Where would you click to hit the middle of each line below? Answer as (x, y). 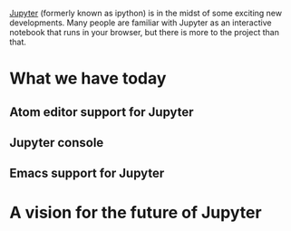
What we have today (88, 78)
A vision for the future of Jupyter (136, 212)
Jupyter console (57, 143)
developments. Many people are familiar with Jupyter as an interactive (141, 23)
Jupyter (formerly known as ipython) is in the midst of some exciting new (146, 13)
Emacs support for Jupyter (87, 173)
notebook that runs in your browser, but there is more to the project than (144, 32)
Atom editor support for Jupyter (102, 112)
